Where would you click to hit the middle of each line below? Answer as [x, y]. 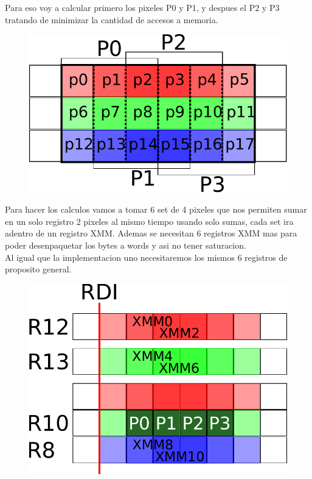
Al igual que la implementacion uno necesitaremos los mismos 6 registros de [146, 257]
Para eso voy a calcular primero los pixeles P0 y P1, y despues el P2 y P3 [142, 7]
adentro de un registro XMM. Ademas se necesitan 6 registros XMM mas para [151, 233]
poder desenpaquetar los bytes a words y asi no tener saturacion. [126, 245]
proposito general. [38, 269]
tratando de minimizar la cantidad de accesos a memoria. [112, 19]
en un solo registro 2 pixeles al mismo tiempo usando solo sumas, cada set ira [149, 221]
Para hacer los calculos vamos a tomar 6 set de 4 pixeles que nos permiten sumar [156, 209]
